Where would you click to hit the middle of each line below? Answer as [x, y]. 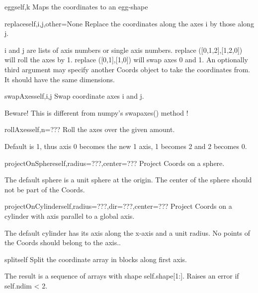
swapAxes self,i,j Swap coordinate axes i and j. [74, 96]
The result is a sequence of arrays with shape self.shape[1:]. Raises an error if [122, 276]
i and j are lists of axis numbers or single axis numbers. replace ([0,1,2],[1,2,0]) [124, 50]
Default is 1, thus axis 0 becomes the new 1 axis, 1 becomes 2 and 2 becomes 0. [126, 146]
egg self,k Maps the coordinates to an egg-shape [76, 6]
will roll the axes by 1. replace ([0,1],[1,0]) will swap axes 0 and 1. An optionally [126, 60]
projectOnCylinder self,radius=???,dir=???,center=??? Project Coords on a [118, 206]
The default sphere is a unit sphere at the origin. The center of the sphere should [128, 180]
